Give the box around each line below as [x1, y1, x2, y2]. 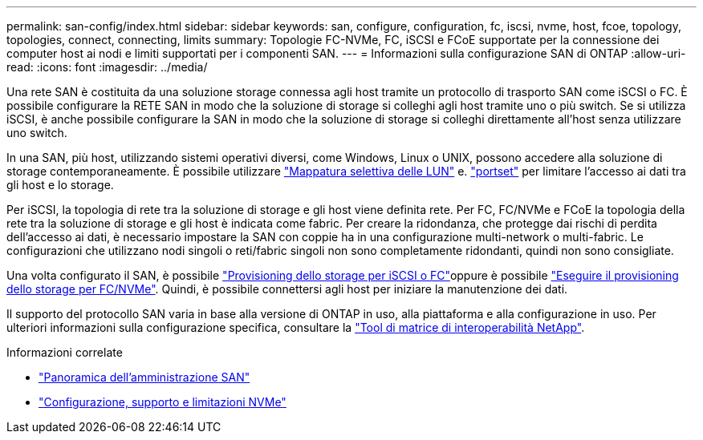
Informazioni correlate [6, 345, 123, 359]
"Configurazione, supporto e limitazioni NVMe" [39, 395, 286, 409]
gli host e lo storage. [6, 178, 114, 192]
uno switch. [6, 126, 67, 139]
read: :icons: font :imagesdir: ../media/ [6, 60, 208, 74]
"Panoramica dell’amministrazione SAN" [39, 370, 250, 384]
